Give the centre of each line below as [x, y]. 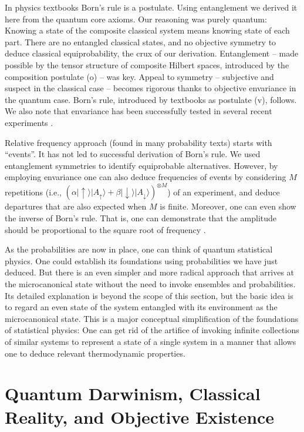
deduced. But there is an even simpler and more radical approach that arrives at [150, 272]
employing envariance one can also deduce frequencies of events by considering [146, 177]
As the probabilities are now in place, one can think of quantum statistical [139, 249]
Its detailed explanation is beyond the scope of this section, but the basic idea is [149, 295]
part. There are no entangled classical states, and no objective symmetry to [141, 41]
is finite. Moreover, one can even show [228, 206]
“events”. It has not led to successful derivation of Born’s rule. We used [133, 154]
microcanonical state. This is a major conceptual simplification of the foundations [152, 318]
